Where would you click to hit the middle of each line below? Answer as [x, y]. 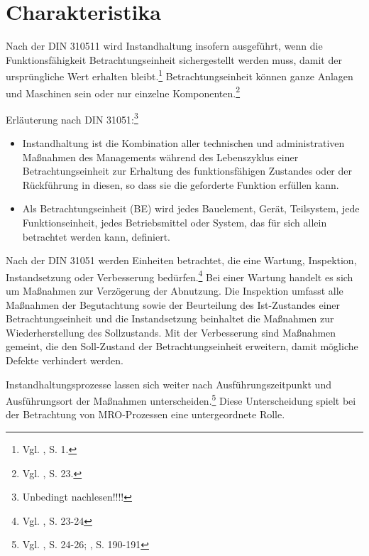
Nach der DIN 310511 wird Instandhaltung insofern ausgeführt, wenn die [164, 46]
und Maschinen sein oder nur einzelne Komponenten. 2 [123, 92]
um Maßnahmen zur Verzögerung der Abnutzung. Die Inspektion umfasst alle [175, 291]
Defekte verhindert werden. [65, 360]
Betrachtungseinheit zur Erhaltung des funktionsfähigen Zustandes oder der [187, 171]
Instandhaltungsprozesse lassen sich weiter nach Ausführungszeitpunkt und [169, 384]
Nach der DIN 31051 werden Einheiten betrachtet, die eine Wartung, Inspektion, [181, 260]
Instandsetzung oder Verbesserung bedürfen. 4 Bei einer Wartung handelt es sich [180, 276]
